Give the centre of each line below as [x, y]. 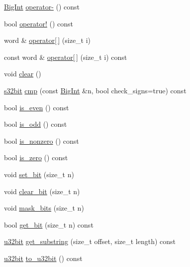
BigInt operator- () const [42, 6]
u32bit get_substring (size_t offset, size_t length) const [90, 241]
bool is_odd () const [36, 124]
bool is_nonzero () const [42, 140]
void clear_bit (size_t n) [42, 191]
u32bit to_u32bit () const [43, 258]
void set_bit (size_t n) [39, 174]
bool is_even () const [37, 107]
